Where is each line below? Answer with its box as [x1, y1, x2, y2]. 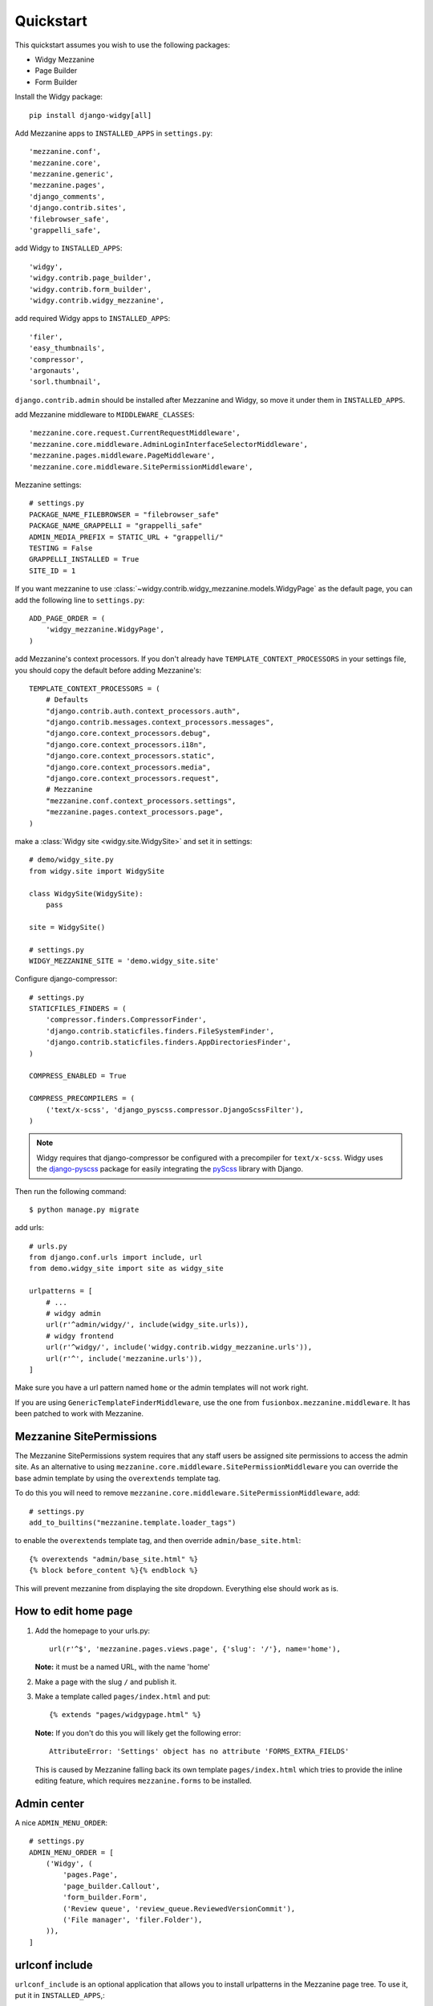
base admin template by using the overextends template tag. [14, 1473, 221, 1483]
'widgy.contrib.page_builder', [29, 274, 152, 282]
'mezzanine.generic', [29, 169, 114, 179]
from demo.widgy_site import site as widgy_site [29, 1264, 224, 1273]
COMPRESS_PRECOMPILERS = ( [29, 1094, 136, 1103]
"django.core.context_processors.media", [45, 762, 212, 772]
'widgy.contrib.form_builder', [29, 285, 152, 294]
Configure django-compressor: [14, 974, 118, 984]
